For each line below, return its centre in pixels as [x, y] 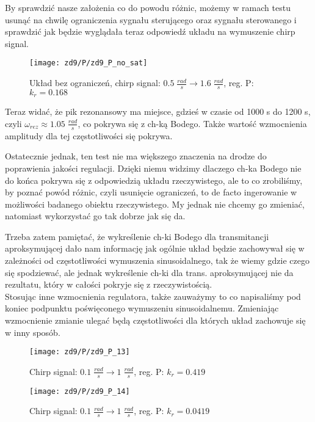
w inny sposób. [33, 332]
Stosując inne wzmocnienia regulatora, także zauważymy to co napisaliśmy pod [153, 296]
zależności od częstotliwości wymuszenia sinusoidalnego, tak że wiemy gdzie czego [157, 260]
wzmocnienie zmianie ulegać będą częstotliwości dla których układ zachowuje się [155, 320]
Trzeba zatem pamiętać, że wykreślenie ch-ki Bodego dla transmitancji [137, 236]
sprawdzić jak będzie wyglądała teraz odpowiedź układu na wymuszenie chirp [150, 31]
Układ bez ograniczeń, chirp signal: [95, 83]
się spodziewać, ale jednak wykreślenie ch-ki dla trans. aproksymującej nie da [149, 272]
